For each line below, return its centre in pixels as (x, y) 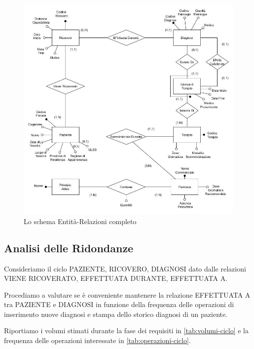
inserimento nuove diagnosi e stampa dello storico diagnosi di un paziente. (116, 314)
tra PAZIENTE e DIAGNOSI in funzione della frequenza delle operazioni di (119, 304)
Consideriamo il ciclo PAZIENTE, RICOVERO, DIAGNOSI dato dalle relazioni (125, 268)
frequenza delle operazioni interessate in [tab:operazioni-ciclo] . (97, 340)
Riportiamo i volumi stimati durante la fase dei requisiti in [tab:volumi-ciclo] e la (127, 330)
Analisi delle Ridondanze (69, 248)
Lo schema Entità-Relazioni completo (80, 221)
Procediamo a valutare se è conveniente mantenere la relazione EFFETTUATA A (127, 294)
